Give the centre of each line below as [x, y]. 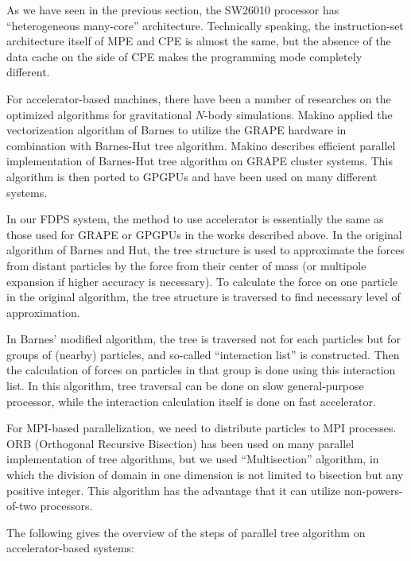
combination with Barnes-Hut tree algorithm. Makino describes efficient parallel [201, 145]
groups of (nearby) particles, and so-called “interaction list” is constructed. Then [203, 354]
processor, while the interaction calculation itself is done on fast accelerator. [191, 401]
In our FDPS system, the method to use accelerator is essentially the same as [195, 219]
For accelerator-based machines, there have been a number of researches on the [199, 98]
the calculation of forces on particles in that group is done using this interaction [201, 370]
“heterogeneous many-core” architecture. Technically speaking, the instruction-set [205, 25]
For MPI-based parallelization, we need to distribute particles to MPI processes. [202, 428]
